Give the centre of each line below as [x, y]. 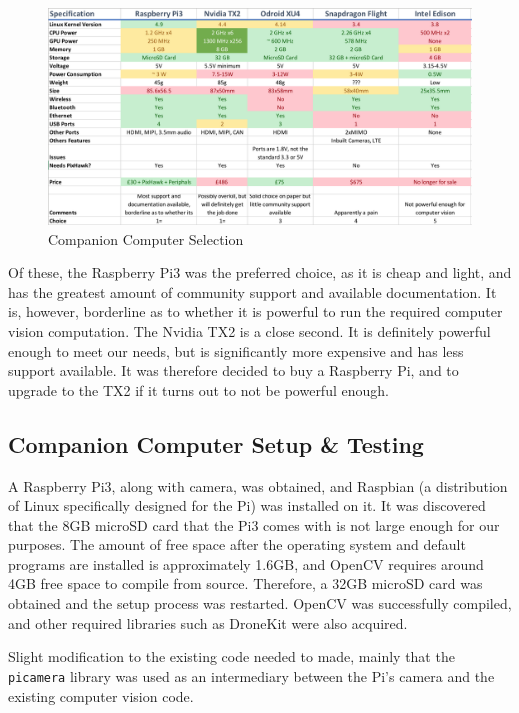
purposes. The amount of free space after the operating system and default [237, 544]
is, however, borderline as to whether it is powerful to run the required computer [255, 311]
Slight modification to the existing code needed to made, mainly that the [231, 656]
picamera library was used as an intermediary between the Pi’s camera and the [251, 675]
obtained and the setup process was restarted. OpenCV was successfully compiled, [260, 603]
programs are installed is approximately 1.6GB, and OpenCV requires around [246, 563]
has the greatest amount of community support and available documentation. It [252, 291]
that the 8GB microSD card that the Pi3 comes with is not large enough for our [254, 524]
